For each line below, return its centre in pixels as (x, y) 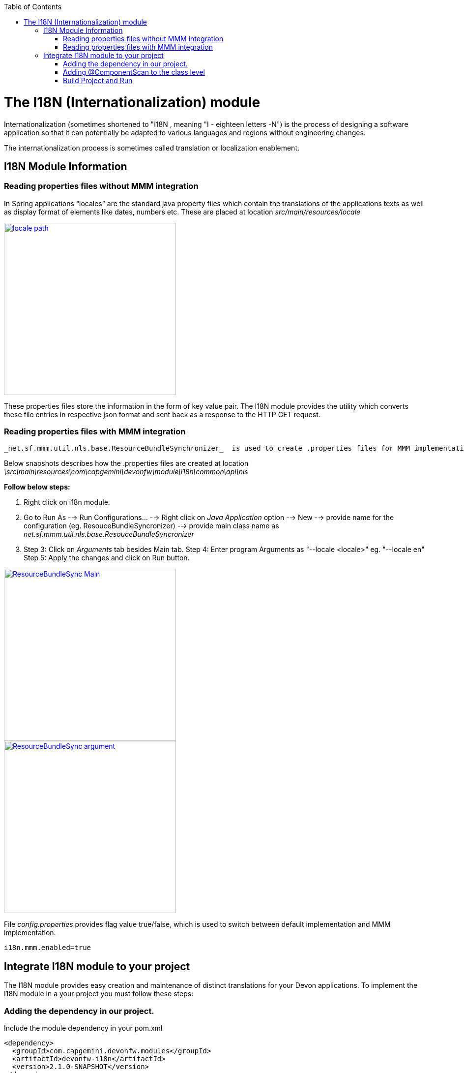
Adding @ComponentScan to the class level (134, 72)
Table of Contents (33, 7)
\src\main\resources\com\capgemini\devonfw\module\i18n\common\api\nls (126, 472)
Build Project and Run (98, 80)
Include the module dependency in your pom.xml (83, 1028)
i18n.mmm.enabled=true (48, 948)
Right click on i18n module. (67, 502)
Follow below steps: (37, 487)
